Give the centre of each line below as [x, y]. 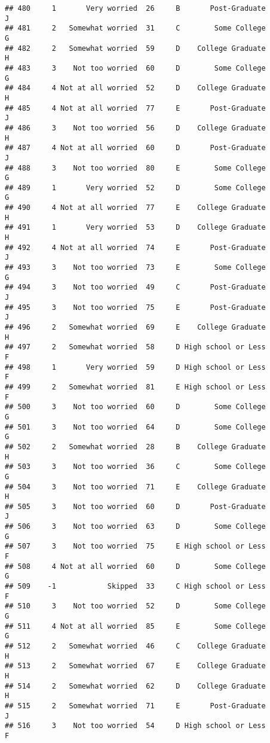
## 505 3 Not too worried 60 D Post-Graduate [135, 506]
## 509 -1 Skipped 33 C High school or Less [135, 587]
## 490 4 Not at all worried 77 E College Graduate [135, 208]
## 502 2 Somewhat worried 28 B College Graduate [135, 447]
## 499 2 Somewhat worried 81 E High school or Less [135, 387]
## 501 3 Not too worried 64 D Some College [135, 427]
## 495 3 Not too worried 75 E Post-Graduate [135, 307]
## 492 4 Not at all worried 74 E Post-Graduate [135, 247]
